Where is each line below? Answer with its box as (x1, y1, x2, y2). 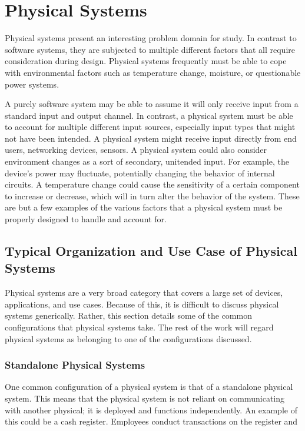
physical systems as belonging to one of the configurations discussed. (5, 332, 252, 345)
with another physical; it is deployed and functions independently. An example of (5, 403, 297, 416)
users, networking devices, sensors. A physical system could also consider (5, 143, 267, 156)
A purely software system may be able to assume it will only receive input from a (5, 98, 299, 110)
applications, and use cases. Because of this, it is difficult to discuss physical (5, 298, 279, 310)
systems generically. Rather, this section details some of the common (5, 309, 252, 322)
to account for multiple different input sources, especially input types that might (5, 121, 296, 133)
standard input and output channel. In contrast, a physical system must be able (5, 109, 293, 121)
